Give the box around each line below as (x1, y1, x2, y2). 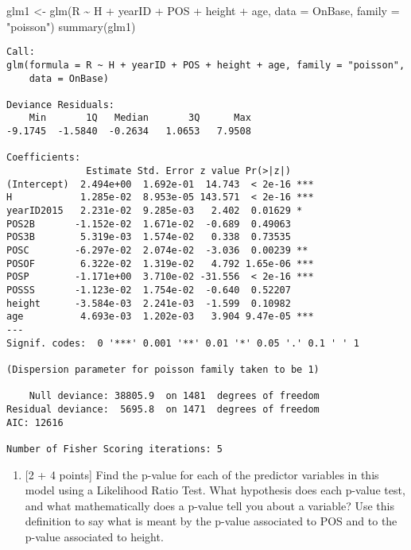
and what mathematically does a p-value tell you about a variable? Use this (25, 497, 394, 513)
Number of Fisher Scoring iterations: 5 (6, 443, 223, 455)
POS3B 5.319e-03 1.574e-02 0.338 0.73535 (6, 231, 291, 243)
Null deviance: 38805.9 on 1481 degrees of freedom (29, 390, 320, 402)
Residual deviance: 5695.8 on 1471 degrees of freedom (6, 403, 320, 415)
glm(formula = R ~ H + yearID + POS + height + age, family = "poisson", (6, 59, 405, 71)
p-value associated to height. (25, 528, 164, 544)
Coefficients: (6, 152, 81, 164)
